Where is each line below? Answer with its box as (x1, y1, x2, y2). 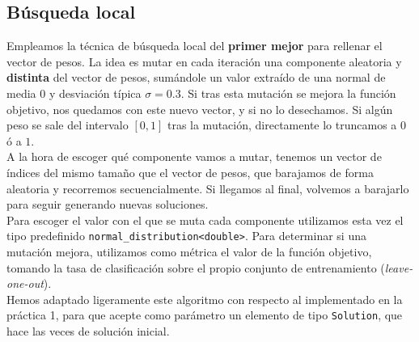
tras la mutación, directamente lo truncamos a (167, 116, 397, 133)
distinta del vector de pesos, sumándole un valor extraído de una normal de (6, 69, 386, 86)
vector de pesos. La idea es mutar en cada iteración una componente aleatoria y (6, 53, 402, 70)
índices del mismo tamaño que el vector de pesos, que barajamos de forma (6, 163, 374, 180)
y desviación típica (49, 84, 142, 101)
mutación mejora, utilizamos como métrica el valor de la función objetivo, (6, 243, 372, 260)
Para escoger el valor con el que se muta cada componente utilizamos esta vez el (6, 211, 404, 228)
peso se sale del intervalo (6, 116, 129, 133)
